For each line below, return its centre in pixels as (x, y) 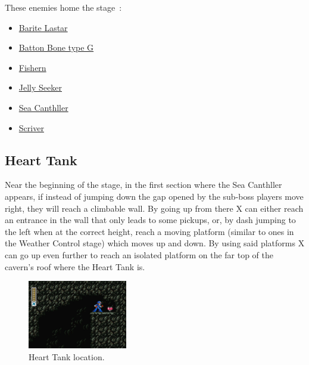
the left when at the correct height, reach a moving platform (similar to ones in (149, 231)
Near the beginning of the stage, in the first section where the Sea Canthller (143, 185)
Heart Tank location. (67, 357)
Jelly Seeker (40, 87)
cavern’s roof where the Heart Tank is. (75, 266)
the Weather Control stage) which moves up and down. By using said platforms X (155, 243)
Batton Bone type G (56, 47)
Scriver (31, 127)
